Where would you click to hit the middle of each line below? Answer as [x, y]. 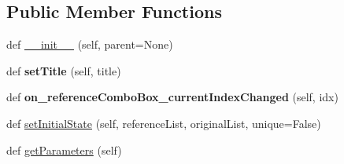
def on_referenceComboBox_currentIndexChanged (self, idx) [172, 97]
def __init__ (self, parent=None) [90, 44]
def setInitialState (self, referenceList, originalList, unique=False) [164, 123]
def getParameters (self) [64, 149]
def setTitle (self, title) [64, 70]
